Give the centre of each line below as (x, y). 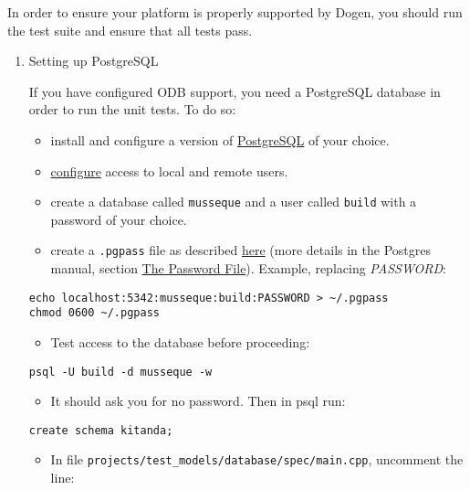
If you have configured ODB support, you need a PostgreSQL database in (235, 91)
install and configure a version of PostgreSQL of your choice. (220, 139)
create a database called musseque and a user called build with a (234, 202)
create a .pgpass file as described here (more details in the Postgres (241, 250)
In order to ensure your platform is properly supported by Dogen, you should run (235, 12)
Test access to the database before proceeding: (180, 341)
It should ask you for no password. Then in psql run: (198, 401)
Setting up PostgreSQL (94, 61)
